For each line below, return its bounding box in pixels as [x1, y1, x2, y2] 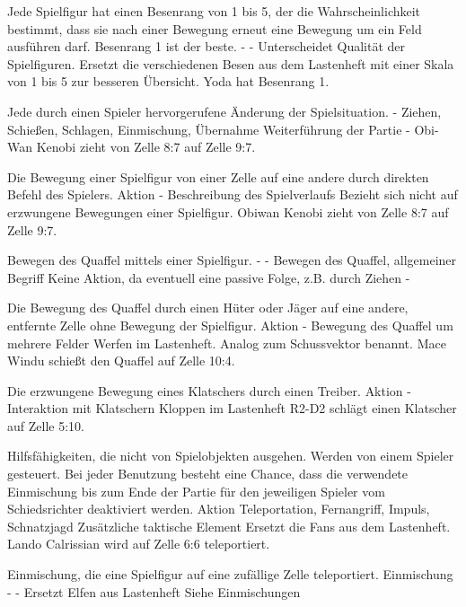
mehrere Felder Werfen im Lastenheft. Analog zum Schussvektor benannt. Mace [7, 333, 446, 352]
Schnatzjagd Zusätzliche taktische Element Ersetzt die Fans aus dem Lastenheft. [7, 516, 451, 535]
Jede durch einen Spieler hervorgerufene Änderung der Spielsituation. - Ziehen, [7, 101, 442, 120]
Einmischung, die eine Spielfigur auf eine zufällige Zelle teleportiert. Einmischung [7, 565, 453, 584]
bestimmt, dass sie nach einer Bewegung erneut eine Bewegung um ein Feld [7, 19, 422, 38]
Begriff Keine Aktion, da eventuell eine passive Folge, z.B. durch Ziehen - [7, 268, 410, 286]
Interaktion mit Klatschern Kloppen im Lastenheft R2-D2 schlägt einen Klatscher [7, 399, 457, 418]
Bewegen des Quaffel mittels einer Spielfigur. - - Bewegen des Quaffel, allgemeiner [7, 251, 457, 269]
